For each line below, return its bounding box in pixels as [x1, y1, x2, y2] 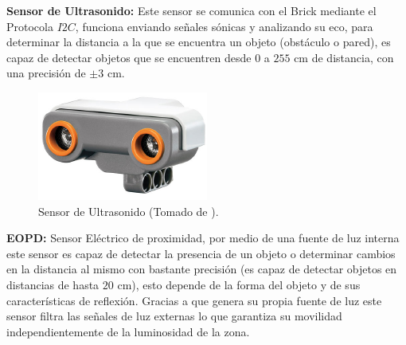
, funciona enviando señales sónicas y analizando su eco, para [75, 18, 373, 34]
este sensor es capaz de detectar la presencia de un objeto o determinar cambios [6, 245, 396, 261]
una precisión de [6, 65, 86, 81]
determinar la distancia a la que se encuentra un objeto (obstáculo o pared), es [6, 33, 391, 50]
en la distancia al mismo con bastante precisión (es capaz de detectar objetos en [6, 261, 397, 277]
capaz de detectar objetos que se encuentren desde [6, 49, 252, 65]
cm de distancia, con [294, 49, 394, 65]
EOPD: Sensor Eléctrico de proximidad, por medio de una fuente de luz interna [6, 229, 400, 246]
